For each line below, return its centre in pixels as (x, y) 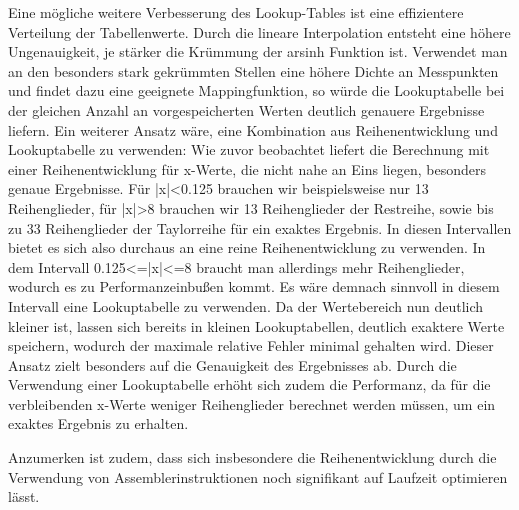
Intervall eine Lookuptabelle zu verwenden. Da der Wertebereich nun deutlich (246, 305)
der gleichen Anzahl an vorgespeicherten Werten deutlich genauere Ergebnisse (246, 109)
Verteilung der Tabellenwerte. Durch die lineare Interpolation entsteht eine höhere (259, 31)
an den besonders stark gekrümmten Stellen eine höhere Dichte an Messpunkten (253, 70)
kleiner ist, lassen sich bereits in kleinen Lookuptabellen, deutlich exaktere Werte (256, 325)
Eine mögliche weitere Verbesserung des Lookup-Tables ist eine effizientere (236, 12)
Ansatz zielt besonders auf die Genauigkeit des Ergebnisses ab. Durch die (232, 364)
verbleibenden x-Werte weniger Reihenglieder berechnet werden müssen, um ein (252, 403)
